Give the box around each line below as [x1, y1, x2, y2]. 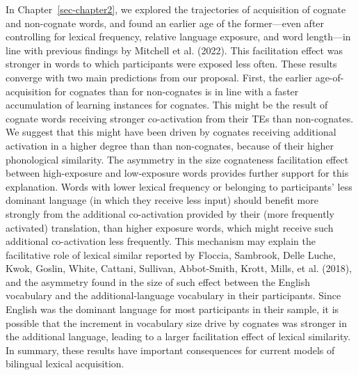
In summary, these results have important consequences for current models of [6, 342, 335, 357]
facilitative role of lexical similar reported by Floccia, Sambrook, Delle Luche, [6, 247, 336, 262]
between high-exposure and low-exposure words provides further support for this [6, 166, 349, 180]
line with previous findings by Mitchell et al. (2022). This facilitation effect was [6, 42, 343, 57]
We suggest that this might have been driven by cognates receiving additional [6, 125, 336, 139]
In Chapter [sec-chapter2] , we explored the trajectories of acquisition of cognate [6, 2, 346, 16]
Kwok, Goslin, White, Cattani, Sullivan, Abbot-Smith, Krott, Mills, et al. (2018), [6, 261, 352, 276]
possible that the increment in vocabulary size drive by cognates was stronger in [6, 315, 348, 330]
